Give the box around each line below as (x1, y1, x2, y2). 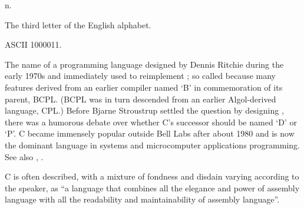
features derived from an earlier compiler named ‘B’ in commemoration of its (5, 81, 283, 93)
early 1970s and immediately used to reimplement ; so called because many (5, 69, 276, 82)
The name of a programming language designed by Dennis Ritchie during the (5, 58, 284, 70)
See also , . (5, 150, 44, 162)
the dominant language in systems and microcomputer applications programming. (5, 138, 300, 151)
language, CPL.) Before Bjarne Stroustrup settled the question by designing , (5, 104, 284, 117)
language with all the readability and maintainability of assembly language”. (5, 193, 280, 205)
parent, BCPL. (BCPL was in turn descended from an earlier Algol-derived (5, 92, 276, 105)
